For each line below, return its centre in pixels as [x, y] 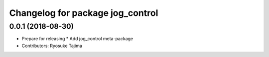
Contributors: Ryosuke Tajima [52, 46]
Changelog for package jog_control [84, 13]
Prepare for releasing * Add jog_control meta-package [77, 39]
